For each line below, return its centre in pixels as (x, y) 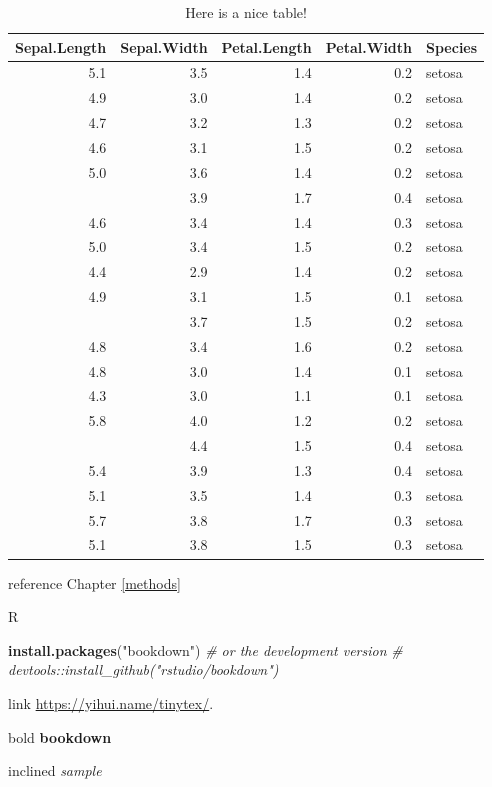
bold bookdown (60, 736)
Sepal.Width (164, 46)
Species (452, 46)
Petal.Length (266, 46)
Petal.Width (369, 46)
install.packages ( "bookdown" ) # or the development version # (205, 649)
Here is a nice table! (246, 12)
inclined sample (55, 770)
